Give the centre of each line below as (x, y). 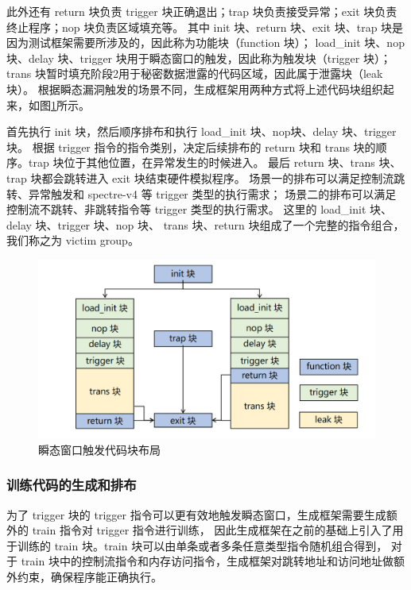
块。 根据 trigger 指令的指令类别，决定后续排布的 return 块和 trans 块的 (191, 147)
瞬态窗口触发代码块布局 (99, 449)
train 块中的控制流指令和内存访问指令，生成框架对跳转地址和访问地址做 (207, 561)
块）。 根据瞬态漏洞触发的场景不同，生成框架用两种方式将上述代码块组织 (195, 89)
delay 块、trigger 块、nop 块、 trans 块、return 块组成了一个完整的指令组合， (205, 224)
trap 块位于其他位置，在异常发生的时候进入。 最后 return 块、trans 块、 (215, 162)
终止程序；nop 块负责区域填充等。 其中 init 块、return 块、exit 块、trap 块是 (205, 27)
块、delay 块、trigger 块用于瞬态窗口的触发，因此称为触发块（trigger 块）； (199, 58)
